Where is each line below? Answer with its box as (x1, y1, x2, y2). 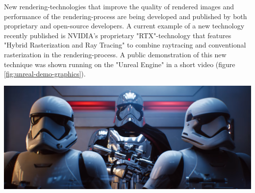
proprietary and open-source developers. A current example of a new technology (4, 21, 245, 31)
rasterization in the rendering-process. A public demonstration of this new (4, 49, 227, 59)
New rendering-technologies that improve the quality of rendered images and (4, 1, 234, 11)
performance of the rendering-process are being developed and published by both (4, 11, 247, 21)
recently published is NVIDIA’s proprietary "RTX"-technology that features (4, 30, 231, 40)
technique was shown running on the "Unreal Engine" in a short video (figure (4, 59, 235, 69)
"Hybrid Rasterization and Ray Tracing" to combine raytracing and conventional (4, 40, 246, 50)
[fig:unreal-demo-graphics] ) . (4, 69, 86, 79)
